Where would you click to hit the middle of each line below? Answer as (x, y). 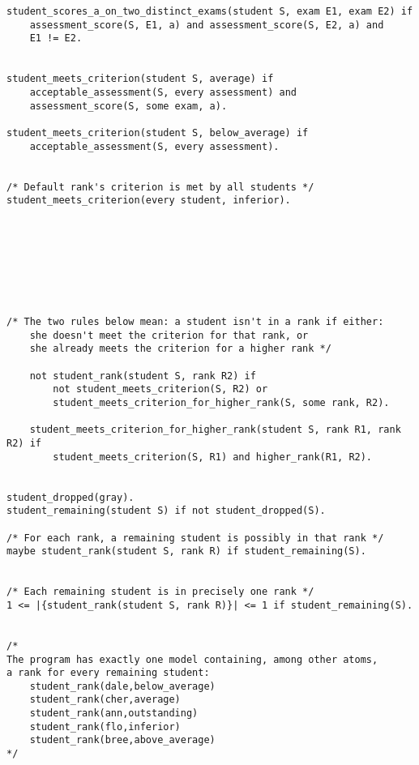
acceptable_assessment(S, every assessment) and (163, 92)
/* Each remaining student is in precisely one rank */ (160, 592)
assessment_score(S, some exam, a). (128, 106)
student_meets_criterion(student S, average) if (140, 79)
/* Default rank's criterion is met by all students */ (160, 187)
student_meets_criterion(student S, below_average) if (158, 132)
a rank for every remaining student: (108, 673)
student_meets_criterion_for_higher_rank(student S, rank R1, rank (215, 430)
